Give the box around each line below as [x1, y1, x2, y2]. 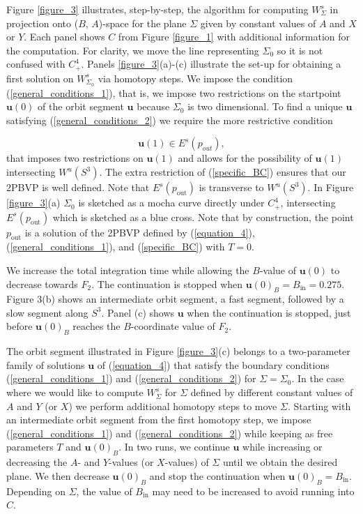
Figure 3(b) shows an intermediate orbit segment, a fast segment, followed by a [6, 292, 344, 306]
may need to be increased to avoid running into [152, 483, 355, 498]
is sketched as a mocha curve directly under [78, 195, 265, 210]
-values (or [109, 455, 154, 469]
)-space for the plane [98, 15, 187, 30]
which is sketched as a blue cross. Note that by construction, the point [52, 209, 354, 224]
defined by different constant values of [190, 385, 353, 400]
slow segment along [6, 305, 88, 319]
